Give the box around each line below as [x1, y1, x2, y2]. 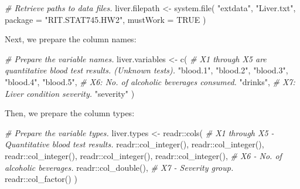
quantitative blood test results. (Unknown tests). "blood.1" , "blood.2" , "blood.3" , [5, 64, 288, 76]
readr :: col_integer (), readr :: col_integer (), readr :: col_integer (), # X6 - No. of [5, 149, 282, 161]
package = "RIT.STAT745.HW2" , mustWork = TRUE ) [5, 13, 206, 25]
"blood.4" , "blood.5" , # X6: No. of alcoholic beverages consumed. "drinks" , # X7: [5, 75, 295, 87]
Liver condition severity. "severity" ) [5, 87, 135, 99]
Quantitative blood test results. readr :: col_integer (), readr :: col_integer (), [5, 138, 264, 150]
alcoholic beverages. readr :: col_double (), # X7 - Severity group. [5, 161, 234, 173]
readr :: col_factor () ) [5, 173, 77, 185]
